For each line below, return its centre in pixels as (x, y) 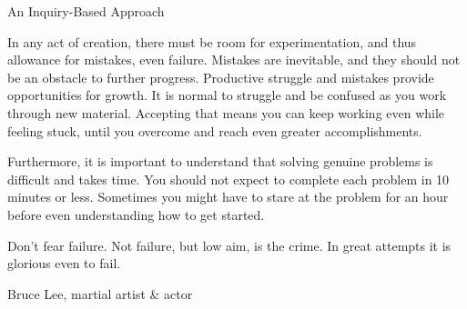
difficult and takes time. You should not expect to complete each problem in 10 (228, 179)
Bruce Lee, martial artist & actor (100, 293)
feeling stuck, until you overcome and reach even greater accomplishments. (215, 130)
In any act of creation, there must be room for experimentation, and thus (212, 41)
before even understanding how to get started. (136, 214)
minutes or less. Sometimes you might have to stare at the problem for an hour (228, 197)
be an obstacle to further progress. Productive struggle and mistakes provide (221, 77)
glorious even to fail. (64, 263)
